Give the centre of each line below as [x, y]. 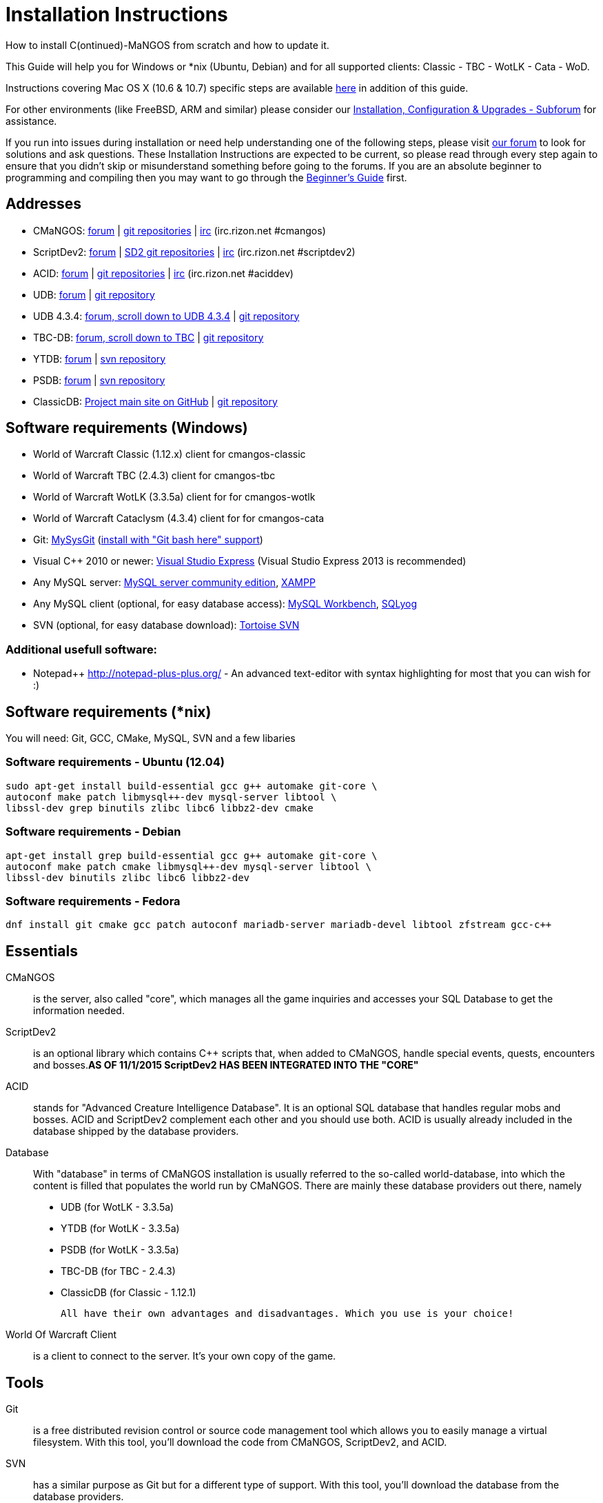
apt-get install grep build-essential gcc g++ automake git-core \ [192, 855]
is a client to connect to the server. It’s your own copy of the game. [185, 1356]
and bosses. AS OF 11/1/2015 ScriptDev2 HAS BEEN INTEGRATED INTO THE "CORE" [226, 1065]
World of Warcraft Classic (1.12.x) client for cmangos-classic [170, 454]
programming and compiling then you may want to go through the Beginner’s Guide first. [206, 177]
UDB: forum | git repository [94, 294]
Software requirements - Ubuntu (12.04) [115, 762]
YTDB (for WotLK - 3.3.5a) [120, 1229]
